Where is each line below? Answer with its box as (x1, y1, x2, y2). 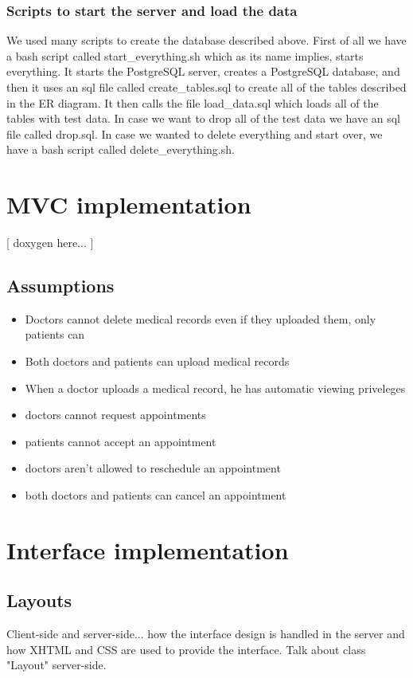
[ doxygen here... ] (6, 234, 94, 251)
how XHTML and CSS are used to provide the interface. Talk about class (6, 641, 366, 657)
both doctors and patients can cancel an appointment (25, 487, 286, 504)
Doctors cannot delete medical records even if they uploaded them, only (25, 310, 376, 327)
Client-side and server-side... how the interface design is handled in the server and (6, 625, 405, 642)
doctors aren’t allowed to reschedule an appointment (25, 460, 281, 476)
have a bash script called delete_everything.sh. (6, 141, 235, 158)
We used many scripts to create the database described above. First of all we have (6, 32, 407, 49)
